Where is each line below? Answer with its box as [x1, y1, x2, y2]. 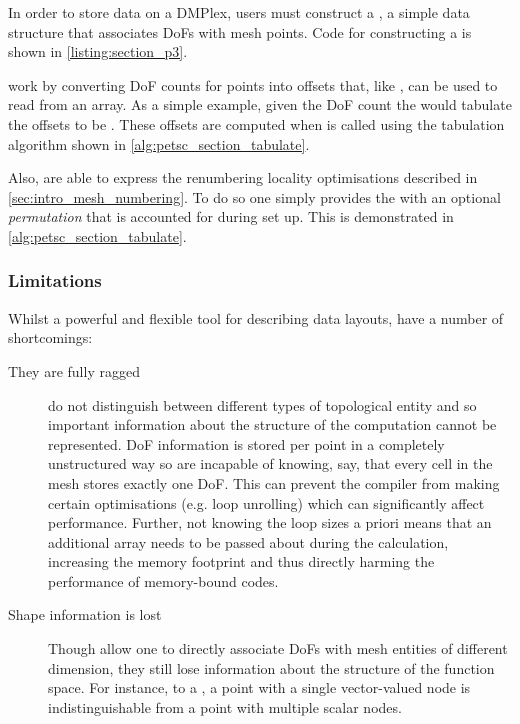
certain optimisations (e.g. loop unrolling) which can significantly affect [48, 492, 485, 513]
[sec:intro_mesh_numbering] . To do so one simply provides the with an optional [8, 186, 501, 207]
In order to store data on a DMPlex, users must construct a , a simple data [8, 2, 470, 22]
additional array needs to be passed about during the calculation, [48, 531, 449, 552]
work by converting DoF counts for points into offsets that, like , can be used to [8, 74, 498, 95]
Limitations [8, 268, 102, 293]
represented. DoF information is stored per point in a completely [48, 433, 445, 454]
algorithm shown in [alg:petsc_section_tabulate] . [8, 133, 310, 154]
